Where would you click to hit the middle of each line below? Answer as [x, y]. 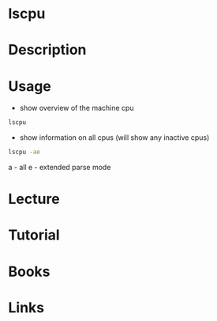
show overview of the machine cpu [77, 108]
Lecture [34, 199]
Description [47, 50]
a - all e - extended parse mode [60, 168]
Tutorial [34, 235]
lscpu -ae [24, 152]
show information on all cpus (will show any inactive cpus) [114, 138]
